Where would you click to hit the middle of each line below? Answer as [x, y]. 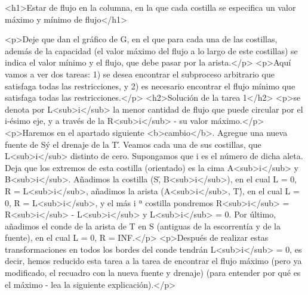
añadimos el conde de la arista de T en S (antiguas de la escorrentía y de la [143, 226]
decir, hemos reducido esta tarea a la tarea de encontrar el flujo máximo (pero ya [153, 261]
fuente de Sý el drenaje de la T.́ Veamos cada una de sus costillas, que [133, 144]
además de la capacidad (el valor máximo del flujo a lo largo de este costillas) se [151, 50]
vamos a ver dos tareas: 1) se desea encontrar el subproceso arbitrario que [140, 74]
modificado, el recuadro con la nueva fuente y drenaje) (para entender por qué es [153, 273]
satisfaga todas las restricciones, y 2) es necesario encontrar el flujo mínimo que [150, 86]
